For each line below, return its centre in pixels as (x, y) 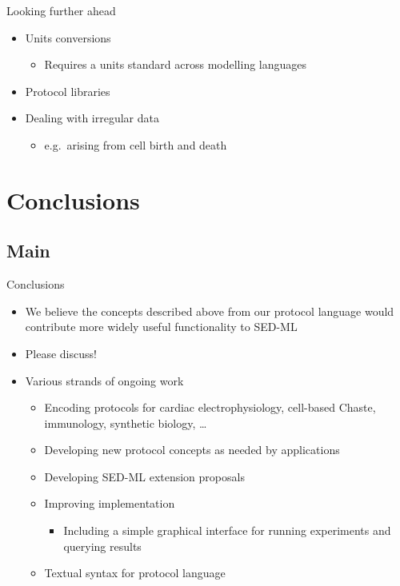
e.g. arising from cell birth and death (136, 144)
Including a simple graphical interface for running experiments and (227, 530)
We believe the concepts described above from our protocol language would (210, 311)
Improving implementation (110, 503)
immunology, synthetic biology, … (126, 423)
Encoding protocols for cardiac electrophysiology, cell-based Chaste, (210, 407)
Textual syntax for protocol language (135, 573)
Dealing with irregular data (92, 118)
